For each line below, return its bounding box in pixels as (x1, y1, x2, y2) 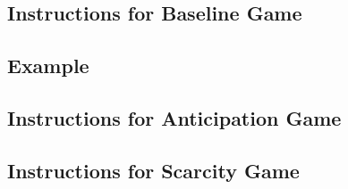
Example (7, 52, 89, 79)
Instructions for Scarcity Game (7, 156, 300, 184)
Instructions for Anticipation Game (7, 103, 342, 131)
